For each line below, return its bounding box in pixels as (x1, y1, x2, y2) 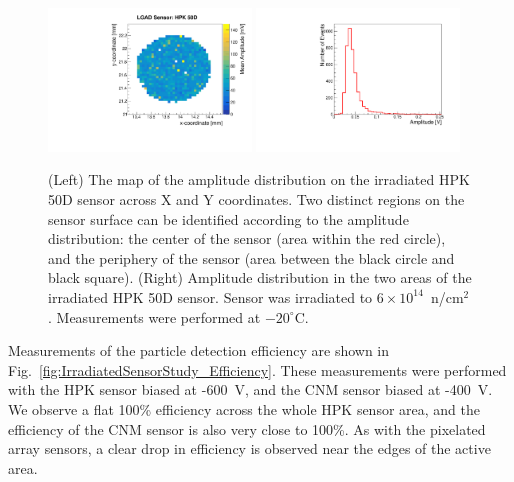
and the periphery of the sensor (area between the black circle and (48, 247, 455, 268)
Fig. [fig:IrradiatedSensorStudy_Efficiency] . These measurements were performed (8, 359, 507, 380)
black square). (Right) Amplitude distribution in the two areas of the (48, 267, 472, 288)
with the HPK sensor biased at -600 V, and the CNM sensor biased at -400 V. (8, 379, 493, 400)
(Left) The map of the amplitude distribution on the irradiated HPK (48, 169, 470, 190)
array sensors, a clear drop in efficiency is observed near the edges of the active (8, 438, 491, 459)
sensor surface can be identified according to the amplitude (48, 208, 409, 229)
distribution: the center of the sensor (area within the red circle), (48, 228, 446, 249)
